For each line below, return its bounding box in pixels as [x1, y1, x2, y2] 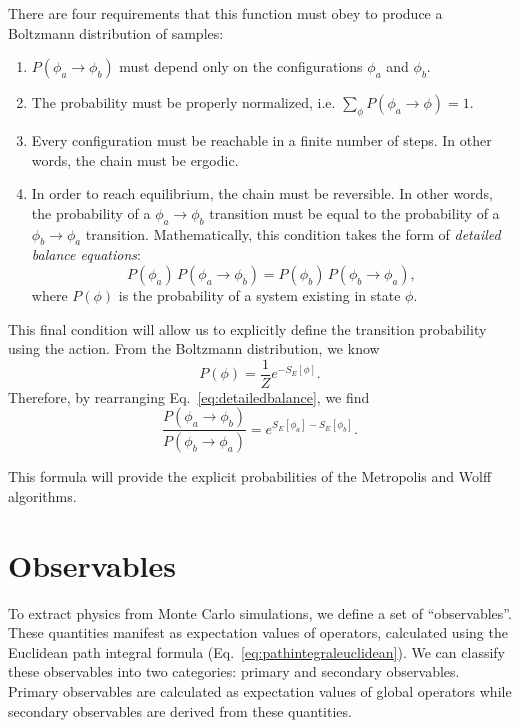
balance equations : [31, 244, 141, 265]
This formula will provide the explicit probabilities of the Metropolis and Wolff [8, 466, 492, 487]
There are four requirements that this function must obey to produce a [8, 3, 443, 23]
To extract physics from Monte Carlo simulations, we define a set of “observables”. [8, 602, 512, 623]
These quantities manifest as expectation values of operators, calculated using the [8, 622, 508, 643]
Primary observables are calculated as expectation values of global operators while [8, 680, 512, 701]
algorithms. [8, 485, 77, 506]
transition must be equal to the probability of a [209, 202, 500, 223]
